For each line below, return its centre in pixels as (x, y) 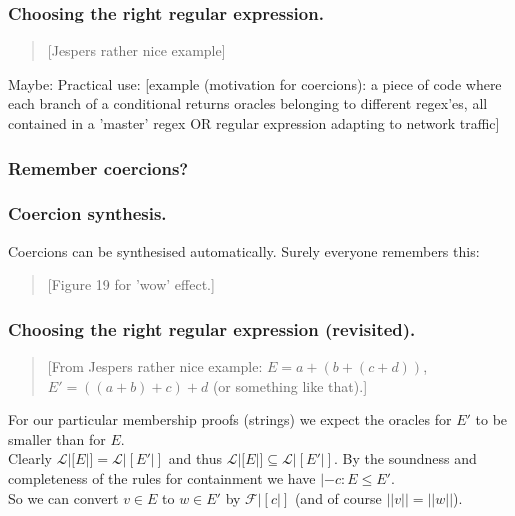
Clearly (30, 458)
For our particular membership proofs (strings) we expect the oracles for (230, 419)
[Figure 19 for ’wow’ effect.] (131, 284)
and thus (195, 458)
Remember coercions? (98, 167)
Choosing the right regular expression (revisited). (212, 328)
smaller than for (57, 438)
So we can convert (63, 497)
